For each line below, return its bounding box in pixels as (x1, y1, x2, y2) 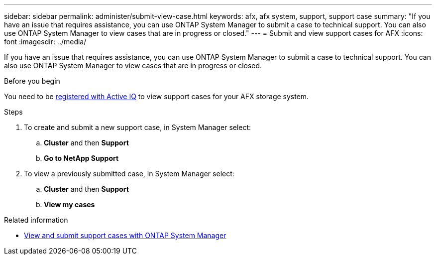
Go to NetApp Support (44, 154, 119, 162)
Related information (4, 216, 68, 224)
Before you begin (4, 77, 60, 85)
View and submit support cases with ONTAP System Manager (24, 231, 226, 240)
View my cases (44, 200, 95, 209)
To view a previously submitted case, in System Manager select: (24, 169, 234, 178)
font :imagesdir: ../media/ (4, 37, 87, 46)
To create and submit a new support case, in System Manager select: (24, 123, 251, 131)
